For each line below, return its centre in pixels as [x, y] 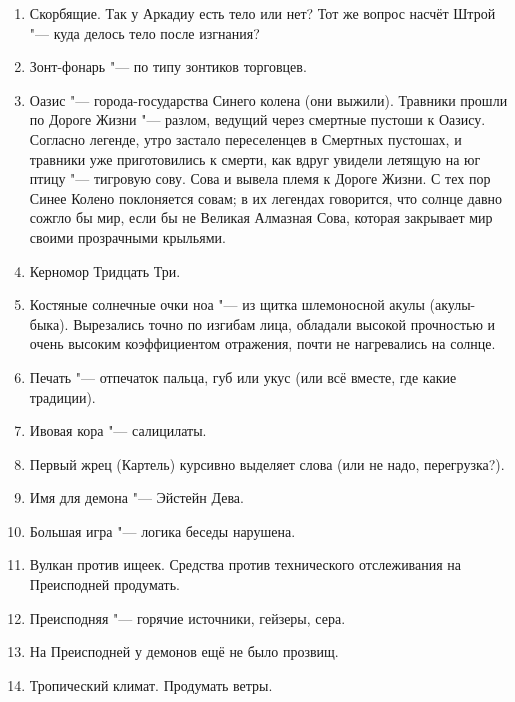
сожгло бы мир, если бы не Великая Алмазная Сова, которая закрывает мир [261, 217]
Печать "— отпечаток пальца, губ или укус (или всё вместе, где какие [243, 376]
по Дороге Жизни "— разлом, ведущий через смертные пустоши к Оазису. [257, 119]
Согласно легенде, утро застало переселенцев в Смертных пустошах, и [245, 138]
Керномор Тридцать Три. [105, 270]
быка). [49, 323]
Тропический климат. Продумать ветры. [151, 684]
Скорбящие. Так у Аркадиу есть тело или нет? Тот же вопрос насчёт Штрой [262, 13]
